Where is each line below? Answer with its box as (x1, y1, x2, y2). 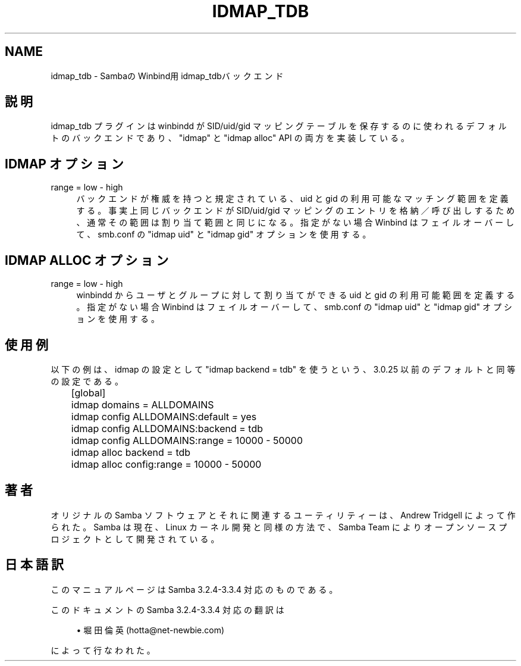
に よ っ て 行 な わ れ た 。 (51, 645, 155, 655)
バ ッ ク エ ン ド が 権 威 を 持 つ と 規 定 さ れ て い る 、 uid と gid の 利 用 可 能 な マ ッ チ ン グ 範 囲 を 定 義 (76, 193, 509, 204)
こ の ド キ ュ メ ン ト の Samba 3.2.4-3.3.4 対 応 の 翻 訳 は (51, 604, 284, 615)
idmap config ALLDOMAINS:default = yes (71, 410, 257, 423)
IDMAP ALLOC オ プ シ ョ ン (5, 252, 169, 268)
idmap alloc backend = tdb (71, 446, 191, 458)
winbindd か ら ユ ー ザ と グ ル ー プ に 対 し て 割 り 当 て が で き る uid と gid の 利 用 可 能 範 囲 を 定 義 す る (76, 290, 515, 301)
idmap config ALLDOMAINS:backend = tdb (71, 422, 263, 434)
